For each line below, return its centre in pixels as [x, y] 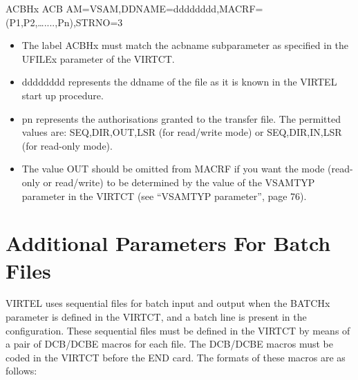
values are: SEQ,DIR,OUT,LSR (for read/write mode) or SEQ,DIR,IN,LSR [182, 132]
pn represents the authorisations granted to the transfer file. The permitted [181, 118]
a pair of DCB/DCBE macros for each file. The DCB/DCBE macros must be [169, 344]
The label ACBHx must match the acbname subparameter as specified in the [185, 45]
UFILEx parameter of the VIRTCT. [98, 58]
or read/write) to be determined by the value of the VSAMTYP [179, 182]
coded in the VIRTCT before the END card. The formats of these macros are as [176, 357]
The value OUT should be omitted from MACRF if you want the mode [173, 169]
